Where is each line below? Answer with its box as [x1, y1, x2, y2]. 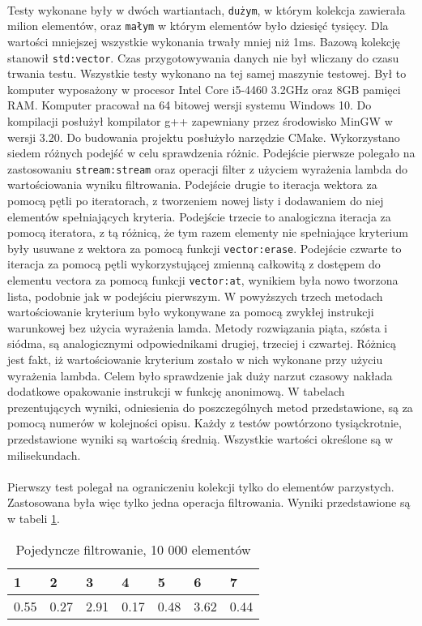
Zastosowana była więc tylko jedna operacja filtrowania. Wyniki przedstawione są [7, 494, 411, 511]
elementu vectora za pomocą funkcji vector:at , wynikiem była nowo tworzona [7, 272, 399, 288]
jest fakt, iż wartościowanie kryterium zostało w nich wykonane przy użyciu [7, 351, 383, 368]
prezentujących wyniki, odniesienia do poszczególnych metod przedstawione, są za [7, 398, 413, 415]
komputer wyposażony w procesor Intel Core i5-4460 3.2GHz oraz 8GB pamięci [7, 80, 401, 97]
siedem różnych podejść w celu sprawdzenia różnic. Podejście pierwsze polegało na [7, 144, 416, 161]
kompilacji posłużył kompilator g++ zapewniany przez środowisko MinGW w [7, 112, 393, 129]
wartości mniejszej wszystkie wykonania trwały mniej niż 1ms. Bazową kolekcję [7, 32, 400, 49]
